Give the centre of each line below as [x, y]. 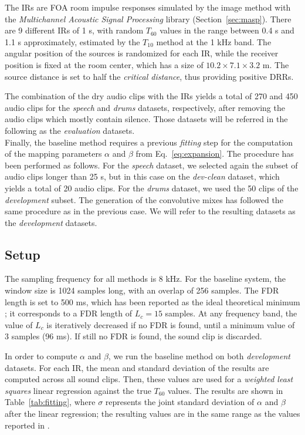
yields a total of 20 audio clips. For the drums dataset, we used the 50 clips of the [152, 188]
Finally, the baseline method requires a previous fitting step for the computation [149, 142]
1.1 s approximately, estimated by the [72, 41]
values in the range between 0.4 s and [227, 30]
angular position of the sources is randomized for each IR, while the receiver [142, 53]
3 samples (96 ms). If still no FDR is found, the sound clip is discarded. [133, 336]
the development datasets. [51, 222]
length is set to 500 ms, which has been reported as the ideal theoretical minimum [152, 301]
